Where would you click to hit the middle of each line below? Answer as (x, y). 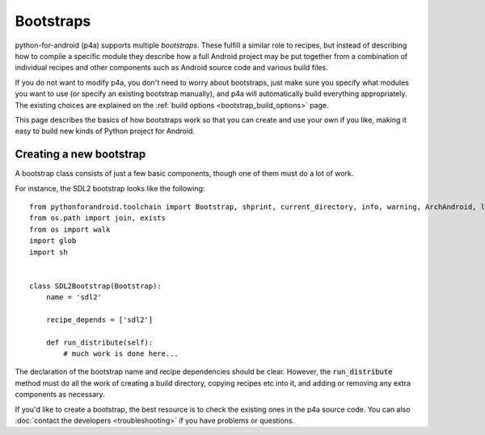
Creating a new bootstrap (80, 155)
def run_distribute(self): (99, 342)
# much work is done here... (121, 354)
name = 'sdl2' (74, 297)
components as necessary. (60, 395)
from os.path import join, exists (97, 218)
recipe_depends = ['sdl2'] (99, 320)
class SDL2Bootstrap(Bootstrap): (95, 286)
